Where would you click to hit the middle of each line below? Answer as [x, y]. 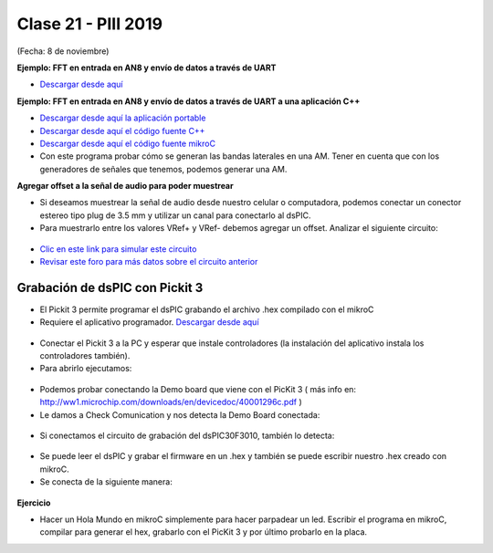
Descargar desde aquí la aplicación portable [123, 118]
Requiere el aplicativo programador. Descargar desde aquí [149, 322]
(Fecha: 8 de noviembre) [63, 51]
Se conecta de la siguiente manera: [106, 482]
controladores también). [85, 356]
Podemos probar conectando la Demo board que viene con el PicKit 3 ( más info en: [198, 389]
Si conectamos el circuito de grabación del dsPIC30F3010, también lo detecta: [187, 436]
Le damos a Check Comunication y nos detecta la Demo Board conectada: [180, 414]
